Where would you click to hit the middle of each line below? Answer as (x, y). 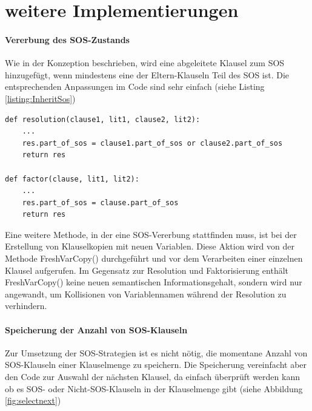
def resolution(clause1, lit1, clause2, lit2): (103, 119)
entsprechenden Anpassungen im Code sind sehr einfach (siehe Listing (135, 87)
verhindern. (26, 306)
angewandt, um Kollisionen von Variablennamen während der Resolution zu (146, 294)
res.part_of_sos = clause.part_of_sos (100, 202)
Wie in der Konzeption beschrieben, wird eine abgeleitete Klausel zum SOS (145, 63)
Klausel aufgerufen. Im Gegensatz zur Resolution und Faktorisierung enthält (147, 270)
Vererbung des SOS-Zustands (67, 39)
